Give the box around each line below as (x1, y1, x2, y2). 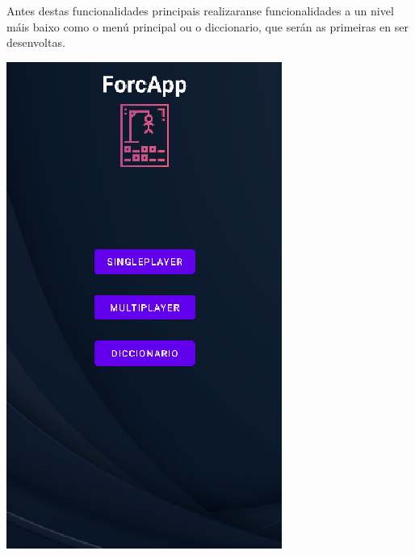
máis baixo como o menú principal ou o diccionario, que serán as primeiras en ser (6, 18, 409, 35)
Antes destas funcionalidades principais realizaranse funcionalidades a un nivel (6, 2, 394, 19)
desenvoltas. (6, 34, 65, 51)
